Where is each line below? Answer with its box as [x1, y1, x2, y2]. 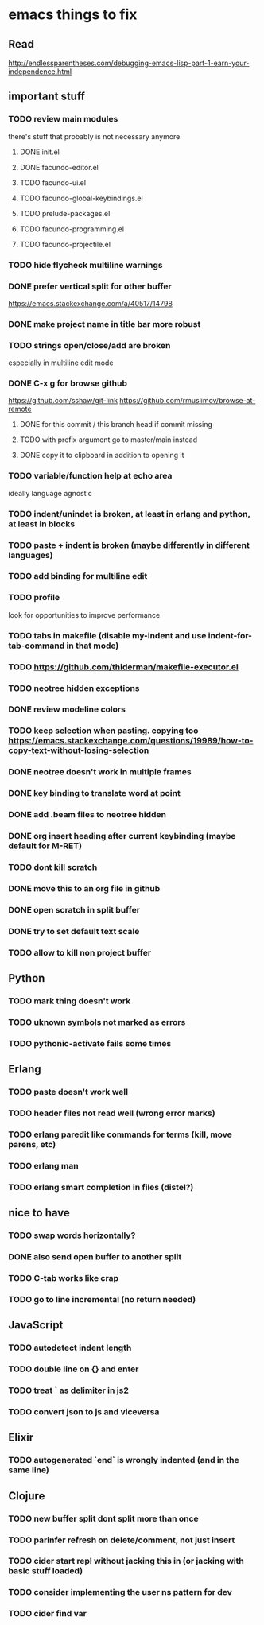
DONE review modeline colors [8, 704, 126, 715]
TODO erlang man [8, 1160, 79, 1171]
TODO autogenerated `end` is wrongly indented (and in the [8, 1455, 240, 1466]
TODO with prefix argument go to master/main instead [19, 435, 198, 444]
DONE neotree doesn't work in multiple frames [8, 766, 192, 778]
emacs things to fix [8, 6, 138, 24]
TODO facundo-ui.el [19, 177, 86, 188]
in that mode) [66, 640, 119, 651]
